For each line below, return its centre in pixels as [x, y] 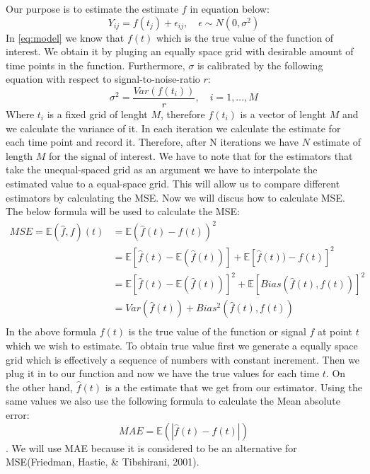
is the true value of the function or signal [217, 331]
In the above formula [51, 331]
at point [335, 331]
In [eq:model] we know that [65, 37]
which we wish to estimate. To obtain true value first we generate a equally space [182, 346]
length [19, 155]
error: [18, 415]
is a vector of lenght [283, 114]
